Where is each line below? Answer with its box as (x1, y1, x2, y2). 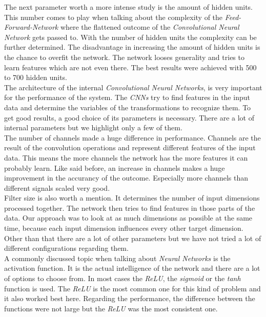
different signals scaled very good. (4, 182, 110, 193)
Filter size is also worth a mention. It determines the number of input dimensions (4, 192, 260, 203)
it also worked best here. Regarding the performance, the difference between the (4, 293, 255, 304)
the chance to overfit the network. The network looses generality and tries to (4, 51, 244, 62)
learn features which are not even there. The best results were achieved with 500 (4, 62, 257, 72)
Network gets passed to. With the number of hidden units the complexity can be (4, 31, 257, 42)
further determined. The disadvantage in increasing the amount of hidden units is (4, 42, 260, 52)
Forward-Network (4, 22, 58, 32)
